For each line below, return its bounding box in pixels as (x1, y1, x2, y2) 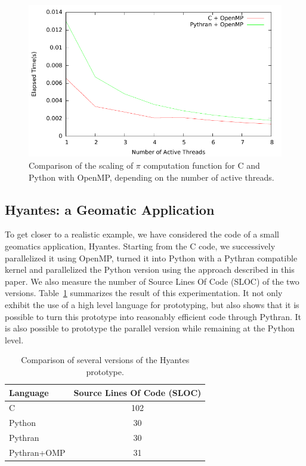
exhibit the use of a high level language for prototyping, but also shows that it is (5, 298, 299, 310)
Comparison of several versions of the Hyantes (21, 354, 190, 366)
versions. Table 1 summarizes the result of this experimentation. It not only (5, 287, 283, 299)
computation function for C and (143, 159, 260, 171)
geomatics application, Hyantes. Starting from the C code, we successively (5, 239, 276, 252)
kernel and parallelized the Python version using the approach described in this (5, 263, 295, 276)
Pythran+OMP (9, 446, 66, 458)
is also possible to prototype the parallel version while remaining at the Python (5, 322, 295, 334)
